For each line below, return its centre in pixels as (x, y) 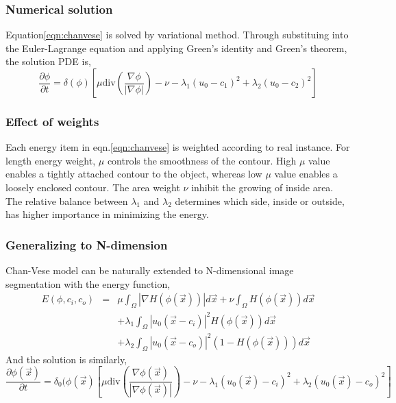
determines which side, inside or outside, (260, 200)
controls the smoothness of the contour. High (202, 160)
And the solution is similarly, (66, 359)
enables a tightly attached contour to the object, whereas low (134, 174)
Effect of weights (52, 121)
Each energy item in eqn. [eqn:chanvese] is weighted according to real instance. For (178, 147)
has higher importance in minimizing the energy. (107, 214)
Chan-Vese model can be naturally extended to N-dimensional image (150, 270)
